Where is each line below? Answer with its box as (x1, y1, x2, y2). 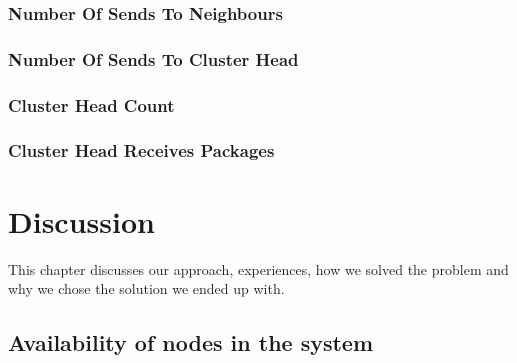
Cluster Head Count (8, 92, 175, 117)
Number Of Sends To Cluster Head (8, 46, 299, 71)
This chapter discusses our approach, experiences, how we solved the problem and (8, 258, 509, 279)
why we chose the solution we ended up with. (8, 278, 285, 299)
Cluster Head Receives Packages (8, 138, 275, 163)
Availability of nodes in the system (8, 327, 374, 358)
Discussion (8, 200, 155, 241)
